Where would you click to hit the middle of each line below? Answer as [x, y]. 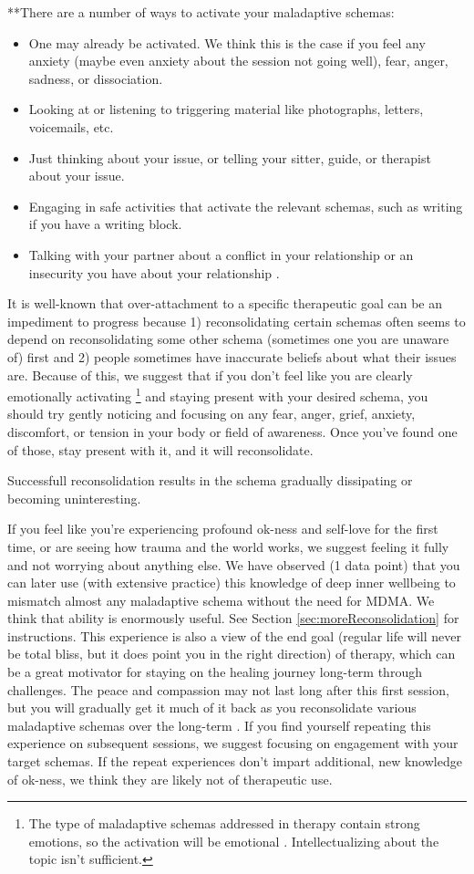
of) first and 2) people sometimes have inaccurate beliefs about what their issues [232, 356]
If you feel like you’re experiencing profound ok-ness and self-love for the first [223, 529]
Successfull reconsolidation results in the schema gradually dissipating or [210, 480]
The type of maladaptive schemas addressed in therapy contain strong [224, 823]
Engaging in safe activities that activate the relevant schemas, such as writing [246, 206]
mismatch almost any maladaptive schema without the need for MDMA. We [221, 600]
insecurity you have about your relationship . [154, 272]
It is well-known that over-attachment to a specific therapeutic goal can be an [225, 303]
